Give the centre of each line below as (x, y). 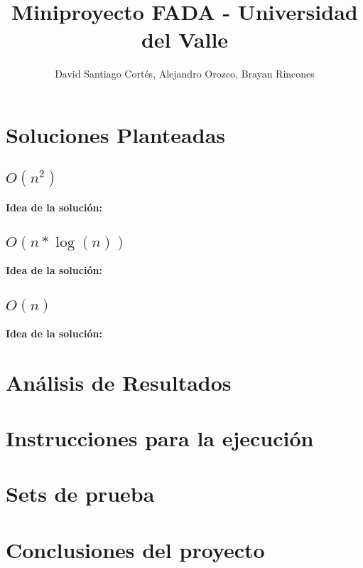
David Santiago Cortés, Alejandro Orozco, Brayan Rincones (185, 74)
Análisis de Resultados (119, 382)
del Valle (185, 40)
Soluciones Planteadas (116, 134)
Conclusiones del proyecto (135, 549)
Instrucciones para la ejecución (160, 437)
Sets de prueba (80, 494)
